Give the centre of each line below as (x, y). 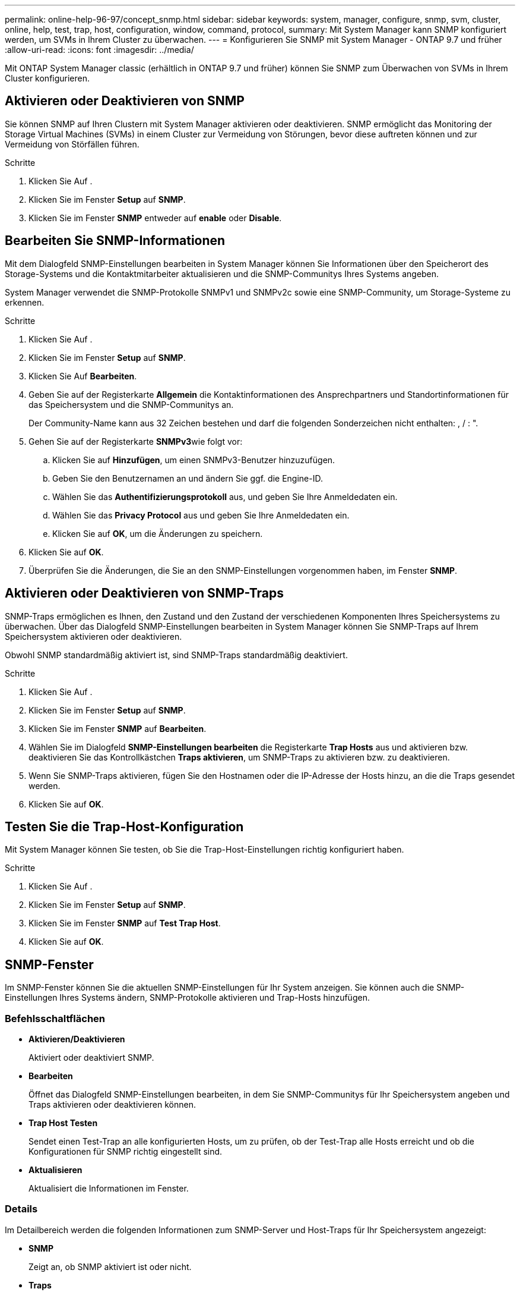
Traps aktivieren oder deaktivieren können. (112, 1104)
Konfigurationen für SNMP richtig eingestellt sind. (126, 1151)
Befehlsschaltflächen (55, 1018)
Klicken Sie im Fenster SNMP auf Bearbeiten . (118, 728)
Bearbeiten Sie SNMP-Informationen (115, 241)
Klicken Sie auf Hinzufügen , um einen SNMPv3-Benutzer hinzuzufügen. (194, 460)
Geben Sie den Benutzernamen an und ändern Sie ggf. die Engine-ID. (188, 478)
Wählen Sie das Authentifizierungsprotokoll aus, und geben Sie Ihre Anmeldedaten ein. (225, 496)
